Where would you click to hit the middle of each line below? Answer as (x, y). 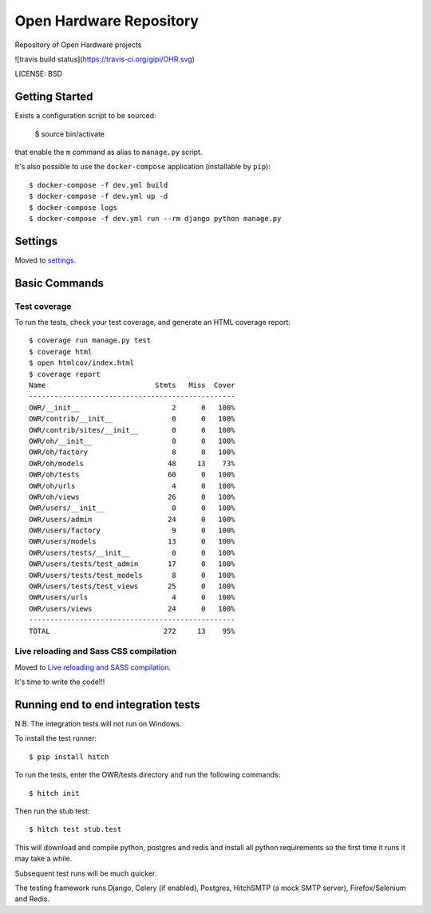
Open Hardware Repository (107, 21)
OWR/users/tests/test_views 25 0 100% (132, 586)
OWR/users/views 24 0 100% (132, 608)
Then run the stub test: (52, 811)
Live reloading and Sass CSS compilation (96, 651)
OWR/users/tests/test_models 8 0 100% (132, 575)
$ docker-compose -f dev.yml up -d (99, 196)
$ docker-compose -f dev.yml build (99, 185)
